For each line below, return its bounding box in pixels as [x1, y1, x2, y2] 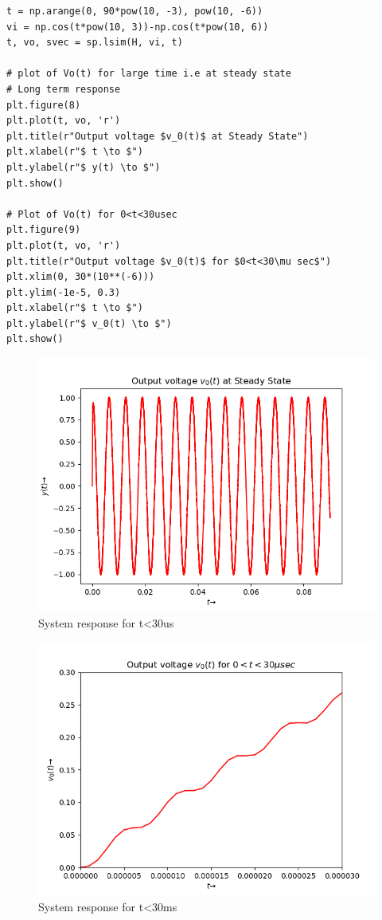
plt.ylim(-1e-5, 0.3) [6, 286, 121, 298]
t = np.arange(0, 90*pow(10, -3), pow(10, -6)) [6, 6, 263, 17]
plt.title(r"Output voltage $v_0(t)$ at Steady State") [6, 130, 309, 142]
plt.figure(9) [6, 224, 81, 236]
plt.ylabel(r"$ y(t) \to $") [6, 161, 161, 173]
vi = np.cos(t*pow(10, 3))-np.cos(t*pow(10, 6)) [6, 21, 269, 33]
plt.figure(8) [6, 99, 81, 111]
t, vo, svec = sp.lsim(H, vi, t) [6, 37, 183, 49]
